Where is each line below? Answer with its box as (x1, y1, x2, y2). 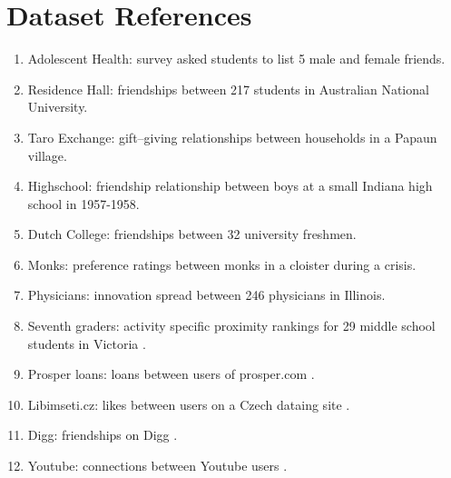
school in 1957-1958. (27, 194, 140, 213)
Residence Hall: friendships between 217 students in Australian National (27, 79, 429, 98)
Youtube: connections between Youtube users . (27, 456, 288, 475)
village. (27, 145, 67, 164)
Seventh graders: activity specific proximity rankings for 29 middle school (27, 316, 436, 335)
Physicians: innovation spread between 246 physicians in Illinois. (27, 285, 386, 304)
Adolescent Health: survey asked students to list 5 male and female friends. (27, 49, 446, 68)
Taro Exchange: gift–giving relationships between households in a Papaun (27, 127, 437, 146)
